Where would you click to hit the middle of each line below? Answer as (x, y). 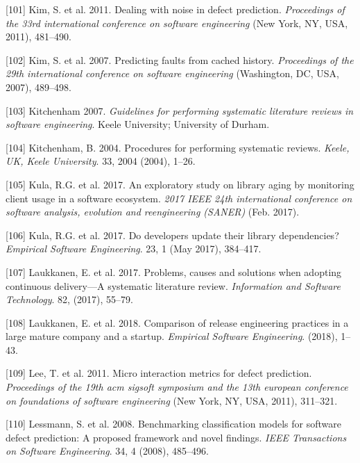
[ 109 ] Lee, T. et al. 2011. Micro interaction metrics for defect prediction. (159, 373)
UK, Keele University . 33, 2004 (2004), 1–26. (101, 161)
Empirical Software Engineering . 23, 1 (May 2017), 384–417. (134, 249)
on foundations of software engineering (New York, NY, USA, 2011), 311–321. (172, 400)
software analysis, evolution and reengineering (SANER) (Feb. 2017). (153, 212)
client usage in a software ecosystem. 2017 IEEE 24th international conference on (179, 198)
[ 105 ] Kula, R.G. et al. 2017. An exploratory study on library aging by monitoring (180, 184)
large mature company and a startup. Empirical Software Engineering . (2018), (172, 336)
